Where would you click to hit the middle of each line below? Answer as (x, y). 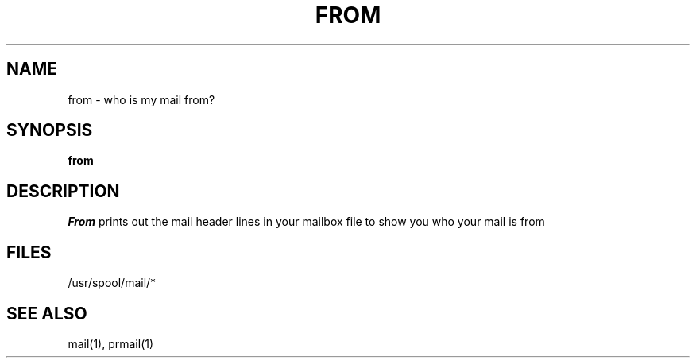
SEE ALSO (47, 313)
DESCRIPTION (63, 191)
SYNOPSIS (50, 130)
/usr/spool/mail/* (112, 283)
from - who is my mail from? (141, 99)
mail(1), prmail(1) (111, 343)
